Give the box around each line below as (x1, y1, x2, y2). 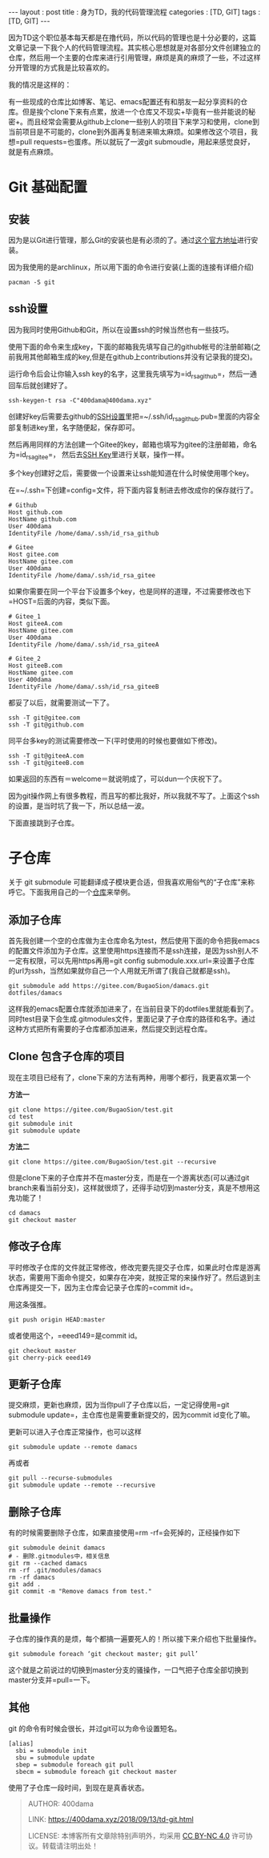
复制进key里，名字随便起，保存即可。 (14, 423, 140, 432)
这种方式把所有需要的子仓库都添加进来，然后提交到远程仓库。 (8, 1024, 212, 1034)
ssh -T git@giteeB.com (8, 759, 84, 767)
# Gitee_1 (8, 613, 42, 621)
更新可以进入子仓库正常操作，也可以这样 (8, 1427, 142, 1437)
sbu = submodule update (15, 1754, 94, 1762)
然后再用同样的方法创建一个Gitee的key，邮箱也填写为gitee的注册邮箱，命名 (8, 439, 258, 450)
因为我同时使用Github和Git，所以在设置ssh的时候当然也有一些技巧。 (8, 325, 234, 334)
